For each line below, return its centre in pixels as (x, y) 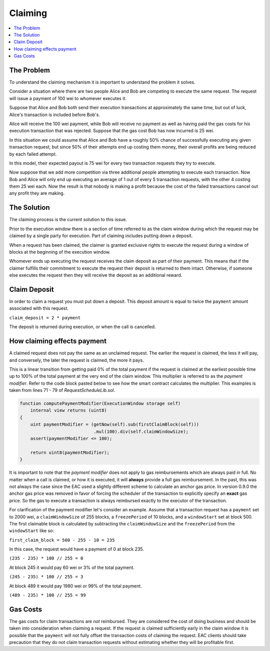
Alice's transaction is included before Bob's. (54, 115)
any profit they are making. (37, 193)
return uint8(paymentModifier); (70, 452)
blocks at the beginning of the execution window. (60, 252)
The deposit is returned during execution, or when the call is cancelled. (82, 327)
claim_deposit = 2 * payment (45, 317)
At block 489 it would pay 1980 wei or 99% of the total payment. (75, 586)
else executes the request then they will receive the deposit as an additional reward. (96, 275)
